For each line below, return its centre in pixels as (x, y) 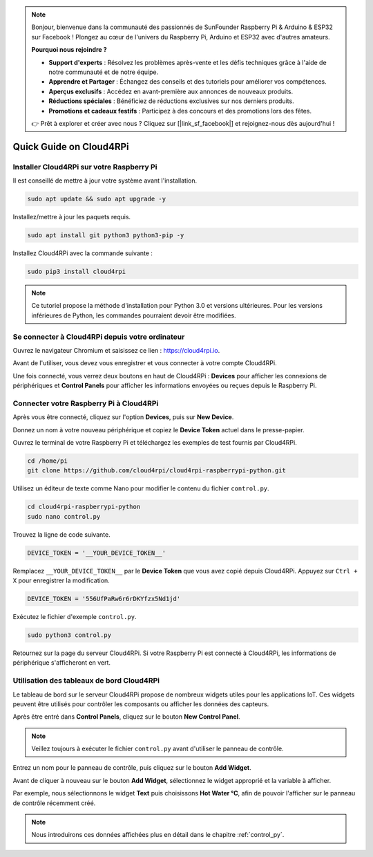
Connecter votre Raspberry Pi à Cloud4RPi (86, 403)
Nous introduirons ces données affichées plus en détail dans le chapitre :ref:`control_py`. (158, 835)
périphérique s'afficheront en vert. (61, 663)
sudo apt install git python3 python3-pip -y (106, 236)
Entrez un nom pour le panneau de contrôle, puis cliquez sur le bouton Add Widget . (132, 768)
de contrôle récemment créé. (54, 803)
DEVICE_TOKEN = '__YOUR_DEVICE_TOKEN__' (96, 553)
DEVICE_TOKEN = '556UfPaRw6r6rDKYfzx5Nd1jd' (104, 599)
